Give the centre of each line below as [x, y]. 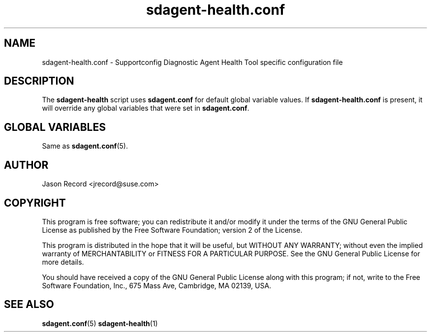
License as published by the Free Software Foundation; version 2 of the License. [172, 230]
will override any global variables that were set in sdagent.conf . [146, 108]
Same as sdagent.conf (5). [85, 146]
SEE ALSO [29, 305]
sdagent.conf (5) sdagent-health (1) [100, 323]
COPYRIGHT [35, 203]
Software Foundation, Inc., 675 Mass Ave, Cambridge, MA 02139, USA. [157, 285]
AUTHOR [26, 165]
